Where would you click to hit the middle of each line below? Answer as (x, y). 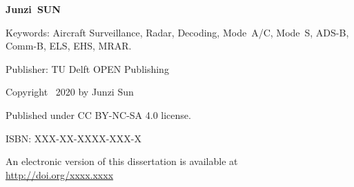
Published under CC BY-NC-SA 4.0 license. (98, 114)
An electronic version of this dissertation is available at (122, 161)
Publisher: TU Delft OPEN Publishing (87, 68)
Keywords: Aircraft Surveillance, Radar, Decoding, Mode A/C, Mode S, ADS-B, (177, 32)
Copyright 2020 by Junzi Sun (70, 92)
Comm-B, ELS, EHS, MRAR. (69, 46)
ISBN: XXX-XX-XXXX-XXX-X (73, 138)
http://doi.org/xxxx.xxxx (60, 174)
